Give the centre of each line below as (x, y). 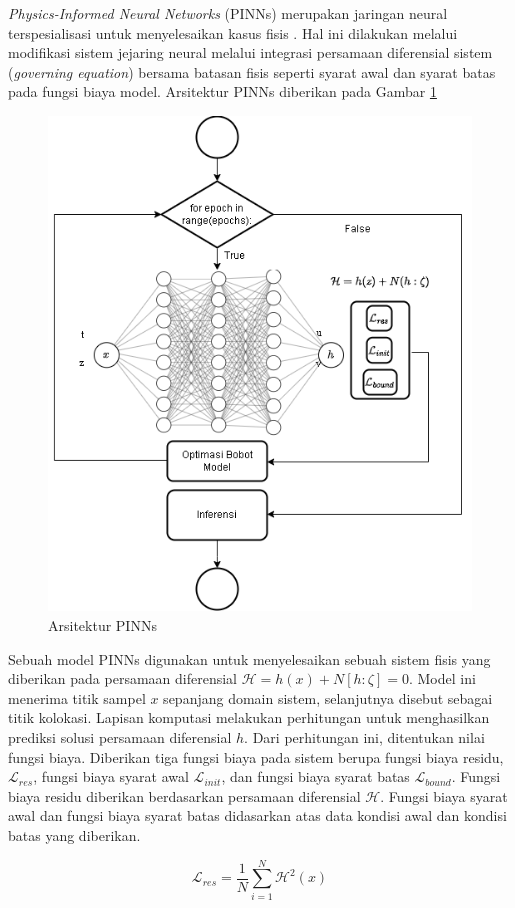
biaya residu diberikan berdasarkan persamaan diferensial (184, 795)
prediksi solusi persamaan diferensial (120, 737)
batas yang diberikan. (74, 834)
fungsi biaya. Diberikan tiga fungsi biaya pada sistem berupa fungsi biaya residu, (256, 756)
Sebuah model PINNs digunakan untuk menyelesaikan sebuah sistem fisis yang (249, 658)
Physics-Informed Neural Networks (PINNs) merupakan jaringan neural (228, 13)
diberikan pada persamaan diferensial (122, 678)
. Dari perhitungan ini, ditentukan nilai (364, 737)
